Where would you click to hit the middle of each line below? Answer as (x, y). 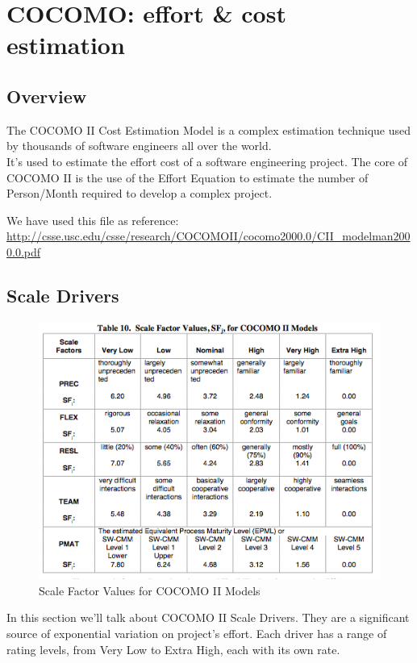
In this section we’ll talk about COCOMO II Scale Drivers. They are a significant (208, 617)
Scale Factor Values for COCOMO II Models (150, 590)
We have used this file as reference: (93, 220)
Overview (47, 96)
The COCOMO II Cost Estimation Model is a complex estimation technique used (209, 129)
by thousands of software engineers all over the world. (139, 146)
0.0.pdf (24, 251)
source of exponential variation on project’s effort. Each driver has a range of (197, 633)
